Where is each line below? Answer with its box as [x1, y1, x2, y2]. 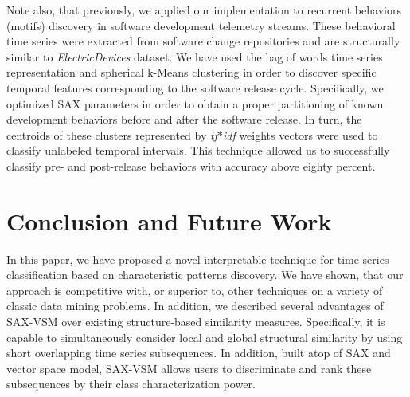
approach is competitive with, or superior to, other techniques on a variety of [6, 281, 383, 298]
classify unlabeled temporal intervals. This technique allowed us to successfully [6, 142, 390, 159]
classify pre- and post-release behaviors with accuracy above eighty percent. [6, 157, 376, 174]
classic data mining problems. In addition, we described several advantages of [6, 297, 384, 314]
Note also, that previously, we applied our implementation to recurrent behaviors [6, 2, 401, 18]
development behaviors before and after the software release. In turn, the [6, 111, 362, 128]
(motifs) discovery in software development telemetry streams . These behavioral [6, 17, 396, 33]
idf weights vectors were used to [222, 126, 378, 143]
